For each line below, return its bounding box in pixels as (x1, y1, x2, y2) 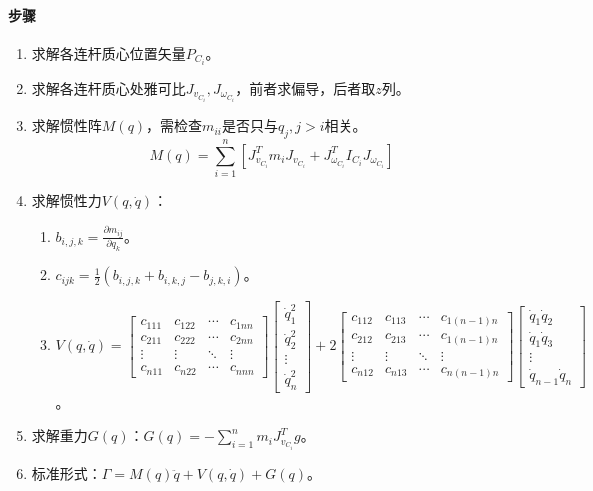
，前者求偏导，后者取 (235, 77, 376, 98)
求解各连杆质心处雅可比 (31, 77, 186, 98)
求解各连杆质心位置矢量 (31, 42, 186, 63)
